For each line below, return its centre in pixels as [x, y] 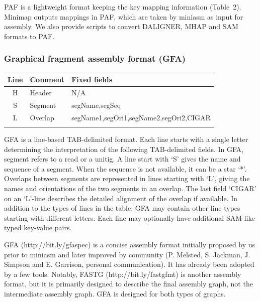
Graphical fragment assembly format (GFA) [95, 58]
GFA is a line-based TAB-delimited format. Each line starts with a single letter [126, 139]
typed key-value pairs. [38, 228]
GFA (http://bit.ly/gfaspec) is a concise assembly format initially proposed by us [130, 244]
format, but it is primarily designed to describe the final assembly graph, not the [128, 284]
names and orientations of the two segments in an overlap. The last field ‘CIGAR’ [130, 188]
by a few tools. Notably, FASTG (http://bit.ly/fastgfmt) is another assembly [123, 274]
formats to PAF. [29, 36]
